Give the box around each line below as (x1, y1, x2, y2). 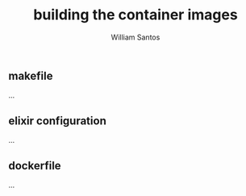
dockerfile (8, 159, 62, 173)
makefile (8, 69, 53, 82)
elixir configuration (8, 114, 106, 127)
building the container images (33, 6, 238, 24)
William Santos (110, 32, 161, 42)
